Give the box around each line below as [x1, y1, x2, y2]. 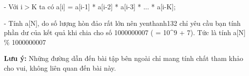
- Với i [4, 1, 23, 11]
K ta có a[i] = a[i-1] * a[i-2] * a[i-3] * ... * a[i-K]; [31, 1, 176, 11]
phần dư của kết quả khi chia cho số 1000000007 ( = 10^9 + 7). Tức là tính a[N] [4, 27, 246, 38]
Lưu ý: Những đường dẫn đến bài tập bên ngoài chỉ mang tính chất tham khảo [4, 53, 243, 63]
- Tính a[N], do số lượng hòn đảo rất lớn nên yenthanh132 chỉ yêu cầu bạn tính [4, 18, 241, 28]
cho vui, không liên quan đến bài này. [4, 62, 116, 73]
